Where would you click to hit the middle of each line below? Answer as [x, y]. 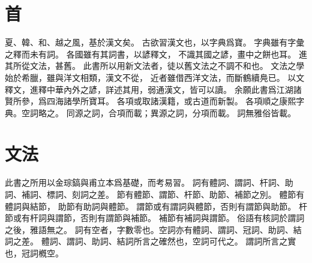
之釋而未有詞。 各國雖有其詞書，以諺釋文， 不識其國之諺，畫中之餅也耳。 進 [156, 54]
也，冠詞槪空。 [34, 253]
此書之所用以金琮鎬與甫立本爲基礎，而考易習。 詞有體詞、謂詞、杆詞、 [145, 182]
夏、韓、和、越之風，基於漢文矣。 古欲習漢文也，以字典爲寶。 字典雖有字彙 [155, 42]
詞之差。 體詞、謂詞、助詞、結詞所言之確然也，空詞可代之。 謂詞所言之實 [151, 241]
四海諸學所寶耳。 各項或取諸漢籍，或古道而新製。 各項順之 [163, 101]
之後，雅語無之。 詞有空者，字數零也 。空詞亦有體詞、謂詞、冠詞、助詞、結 [153, 229]
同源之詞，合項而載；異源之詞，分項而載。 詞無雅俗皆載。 [181, 112]
